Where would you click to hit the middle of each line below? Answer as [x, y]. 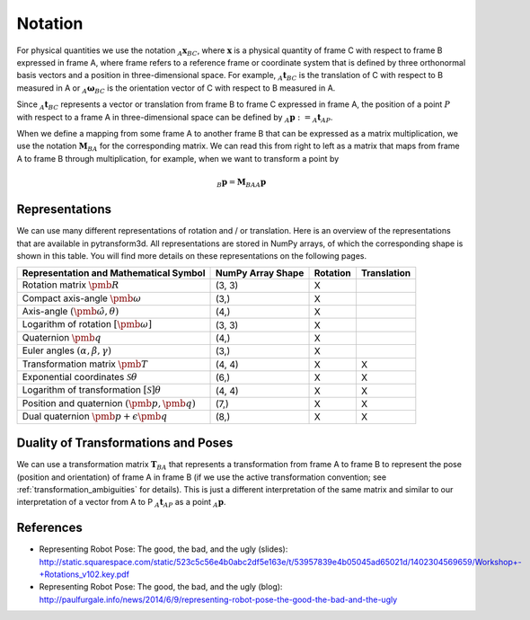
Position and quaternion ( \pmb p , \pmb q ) [109, 403]
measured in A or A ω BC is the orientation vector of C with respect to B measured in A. [176, 89]
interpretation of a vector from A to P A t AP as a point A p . [121, 503]
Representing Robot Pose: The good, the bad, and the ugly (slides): [163, 549]
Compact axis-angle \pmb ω [82, 298]
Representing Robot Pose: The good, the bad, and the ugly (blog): [161, 587]
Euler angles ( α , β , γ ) [67, 350]
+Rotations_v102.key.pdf [84, 574]
